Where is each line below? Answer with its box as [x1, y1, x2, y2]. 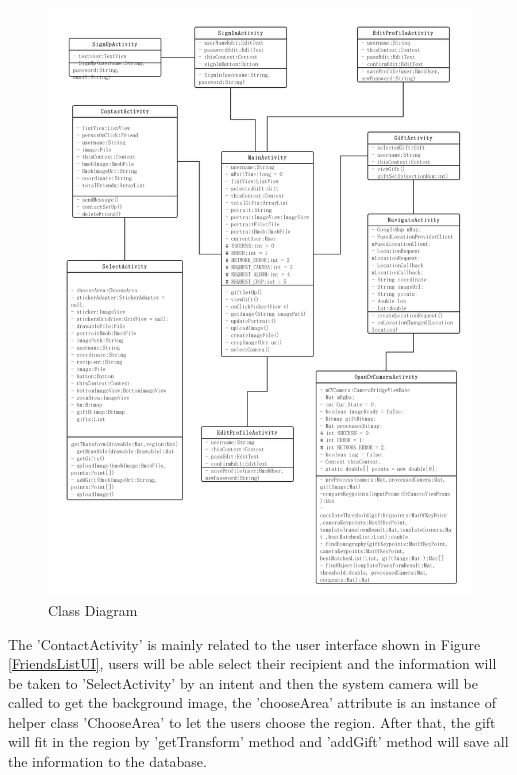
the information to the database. [8, 751, 207, 772]
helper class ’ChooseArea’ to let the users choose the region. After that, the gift [8, 711, 496, 732]
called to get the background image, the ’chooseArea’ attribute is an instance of [8, 692, 496, 713]
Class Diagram [48, 599, 138, 620]
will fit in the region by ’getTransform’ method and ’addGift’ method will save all [8, 731, 509, 752]
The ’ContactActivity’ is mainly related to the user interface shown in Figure [8, 633, 481, 654]
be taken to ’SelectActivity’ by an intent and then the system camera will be [8, 672, 478, 693]
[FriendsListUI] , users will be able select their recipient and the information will [8, 653, 497, 674]
